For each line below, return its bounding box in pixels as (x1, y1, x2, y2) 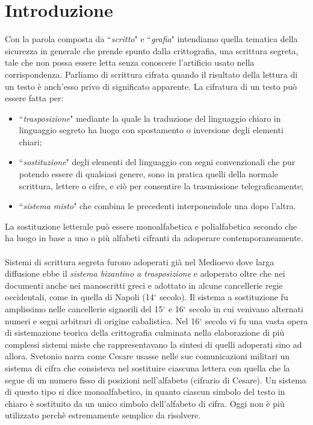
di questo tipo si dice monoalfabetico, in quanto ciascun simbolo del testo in (5, 385, 285, 398)
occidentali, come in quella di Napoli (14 (5, 291, 154, 303)
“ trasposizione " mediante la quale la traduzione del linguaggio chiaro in (19, 112, 281, 124)
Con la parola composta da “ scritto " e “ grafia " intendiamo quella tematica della (5, 33, 298, 45)
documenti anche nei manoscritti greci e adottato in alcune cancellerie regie (5, 279, 283, 291)
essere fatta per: (5, 92, 64, 104)
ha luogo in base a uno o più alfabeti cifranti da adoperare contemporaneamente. (5, 231, 303, 244)
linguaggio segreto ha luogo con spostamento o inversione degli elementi (19, 124, 284, 136)
